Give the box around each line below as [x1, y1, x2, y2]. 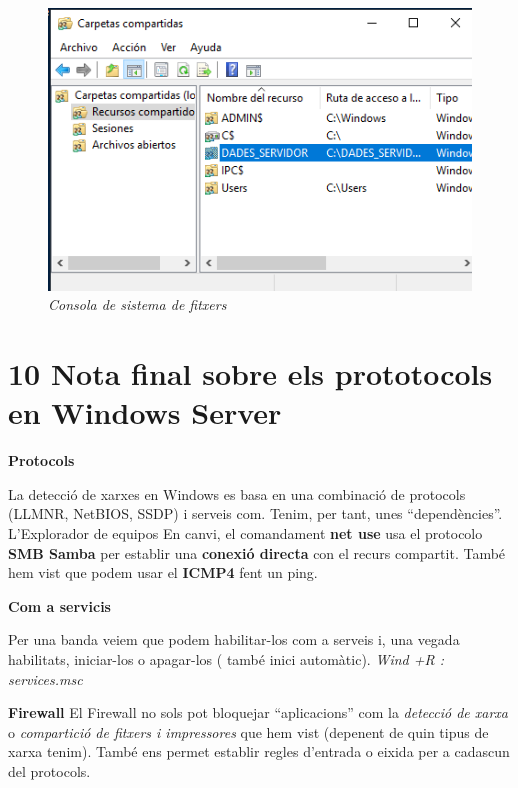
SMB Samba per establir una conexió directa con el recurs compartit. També [8, 542, 506, 563]
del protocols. [8, 760, 91, 781]
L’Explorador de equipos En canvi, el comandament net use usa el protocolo [8, 522, 483, 543]
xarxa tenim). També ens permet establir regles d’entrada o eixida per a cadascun [8, 741, 510, 762]
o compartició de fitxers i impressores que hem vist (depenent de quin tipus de [8, 721, 489, 742]
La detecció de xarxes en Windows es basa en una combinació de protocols [8, 483, 466, 504]
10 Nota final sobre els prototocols [8, 353, 493, 394]
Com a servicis [8, 595, 111, 616]
